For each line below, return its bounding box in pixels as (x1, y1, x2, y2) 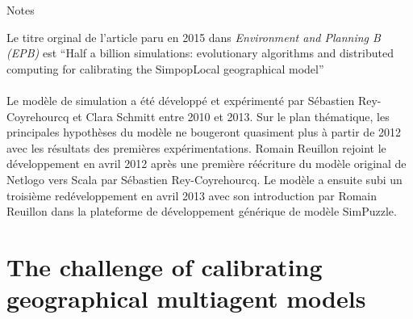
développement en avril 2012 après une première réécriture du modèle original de (6, 155, 407, 172)
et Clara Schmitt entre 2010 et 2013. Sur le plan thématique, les (73, 107, 390, 124)
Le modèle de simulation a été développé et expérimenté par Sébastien (6, 91, 355, 108)
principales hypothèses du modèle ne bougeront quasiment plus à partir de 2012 (6, 124, 402, 141)
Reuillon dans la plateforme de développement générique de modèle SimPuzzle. (6, 203, 397, 220)
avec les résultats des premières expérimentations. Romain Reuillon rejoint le (6, 139, 386, 156)
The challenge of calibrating (6, 250, 323, 283)
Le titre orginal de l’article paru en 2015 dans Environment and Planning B (6, 28, 381, 45)
